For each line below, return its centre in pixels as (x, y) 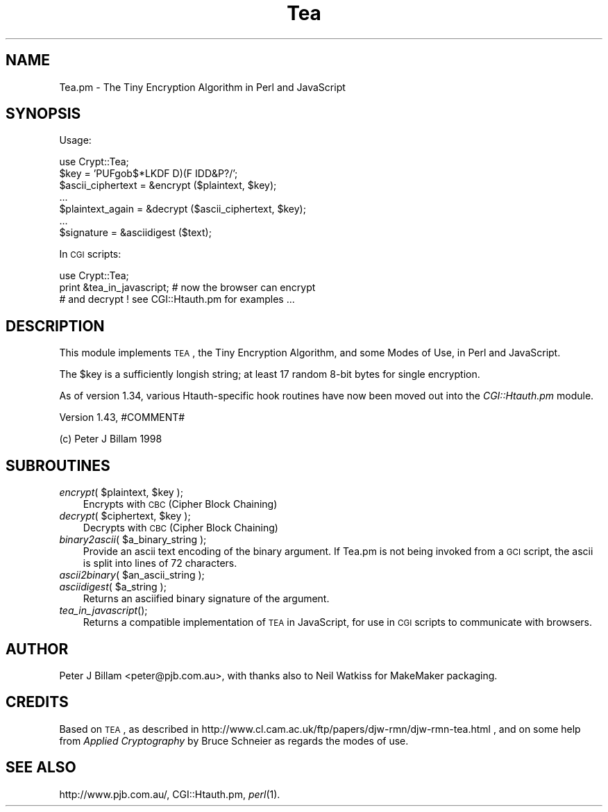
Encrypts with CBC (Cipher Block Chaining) (180, 504)
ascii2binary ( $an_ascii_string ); (132, 575)
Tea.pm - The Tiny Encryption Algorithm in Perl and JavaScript (202, 87)
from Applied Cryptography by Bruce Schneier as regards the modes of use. (234, 740)
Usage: (75, 140)
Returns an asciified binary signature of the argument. (206, 599)
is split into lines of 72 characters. (160, 563)
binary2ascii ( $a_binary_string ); (133, 540)
